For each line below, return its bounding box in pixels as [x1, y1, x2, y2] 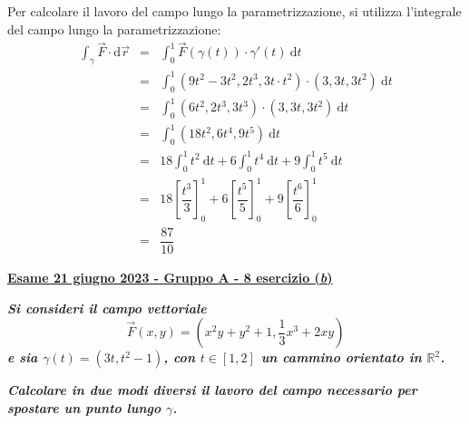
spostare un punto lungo [7, 398, 161, 417]
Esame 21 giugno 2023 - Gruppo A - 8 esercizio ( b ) [7, 267, 333, 286]
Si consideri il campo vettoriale [7, 298, 207, 317]
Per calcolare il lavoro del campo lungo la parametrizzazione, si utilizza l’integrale [7, 2, 462, 20]
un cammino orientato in [260, 348, 422, 367]
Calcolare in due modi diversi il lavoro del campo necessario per [7, 381, 417, 400]
